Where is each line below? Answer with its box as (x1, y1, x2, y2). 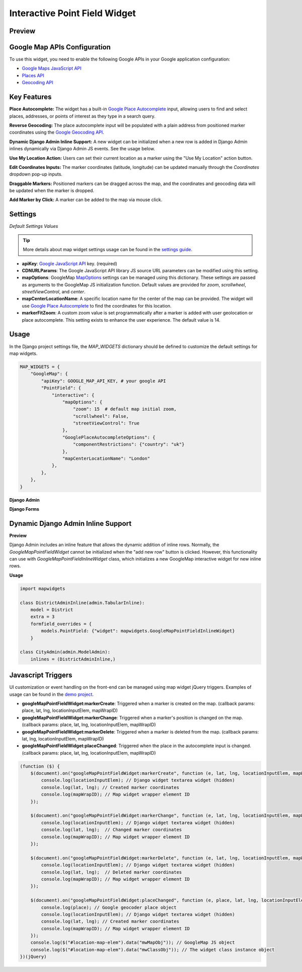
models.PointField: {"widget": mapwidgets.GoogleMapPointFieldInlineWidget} (41, 628, 235, 634)
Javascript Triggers (9, 671, 72, 680)
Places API (22, 72, 45, 78)
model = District (30, 606, 73, 613)
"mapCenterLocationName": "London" (62, 456, 150, 461)
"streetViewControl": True (73, 420, 139, 426)
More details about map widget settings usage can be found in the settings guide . (23, 247, 192, 253)
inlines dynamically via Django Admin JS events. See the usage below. (9, 146, 156, 152)
